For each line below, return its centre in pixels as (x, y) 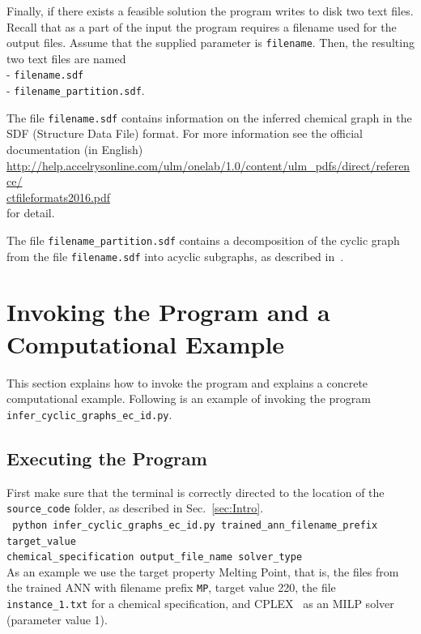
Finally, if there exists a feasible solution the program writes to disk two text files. (210, 11)
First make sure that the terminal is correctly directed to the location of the (196, 492)
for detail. (31, 213)
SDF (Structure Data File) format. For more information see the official (185, 133)
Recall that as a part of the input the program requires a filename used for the (202, 26)
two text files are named (66, 58)
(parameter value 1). (57, 619)
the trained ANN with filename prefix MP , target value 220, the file (171, 587)
